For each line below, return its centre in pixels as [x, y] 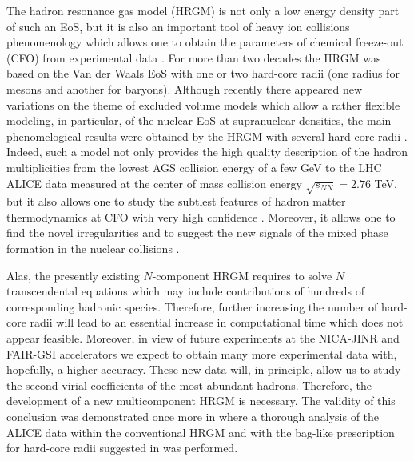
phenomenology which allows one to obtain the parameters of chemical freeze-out [205, 42]
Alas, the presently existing [73, 275]
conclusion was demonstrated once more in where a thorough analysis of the [193, 417]
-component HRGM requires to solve [242, 275]
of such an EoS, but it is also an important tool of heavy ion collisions [178, 26]
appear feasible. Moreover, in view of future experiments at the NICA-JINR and [203, 338]
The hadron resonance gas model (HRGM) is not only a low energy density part [203, 10]
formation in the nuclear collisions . [93, 249]
